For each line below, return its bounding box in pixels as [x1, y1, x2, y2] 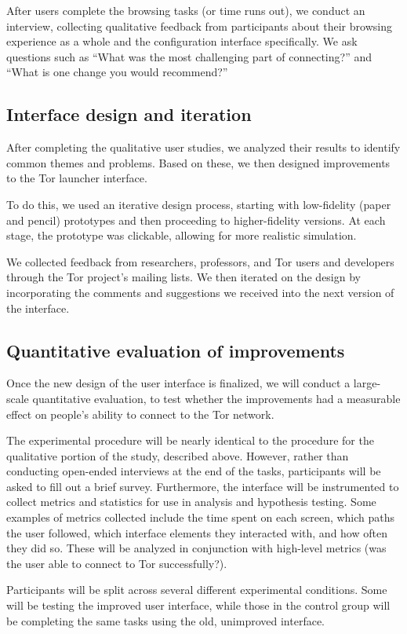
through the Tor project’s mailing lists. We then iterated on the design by [6, 269, 361, 285]
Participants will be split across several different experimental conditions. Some [6, 581, 387, 598]
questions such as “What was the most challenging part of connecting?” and [6, 48, 372, 64]
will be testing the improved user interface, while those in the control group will [6, 597, 391, 614]
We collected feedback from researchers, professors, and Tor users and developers [6, 253, 394, 269]
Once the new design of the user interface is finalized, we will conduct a [6, 375, 351, 391]
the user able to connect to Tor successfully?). [6, 555, 227, 571]
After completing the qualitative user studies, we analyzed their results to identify [6, 139, 401, 156]
